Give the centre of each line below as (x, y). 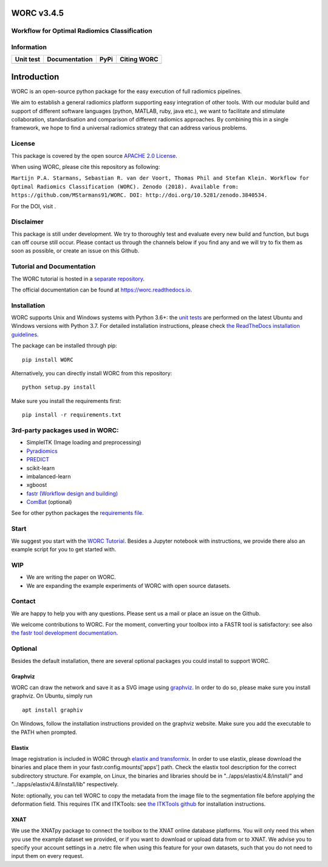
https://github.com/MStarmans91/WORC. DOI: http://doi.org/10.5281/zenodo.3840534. (139, 195)
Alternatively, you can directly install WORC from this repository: (92, 373)
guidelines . (25, 335)
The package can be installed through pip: (64, 345)
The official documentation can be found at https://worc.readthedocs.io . (102, 290)
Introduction (35, 77)
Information (29, 47)
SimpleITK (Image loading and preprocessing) (84, 443)
